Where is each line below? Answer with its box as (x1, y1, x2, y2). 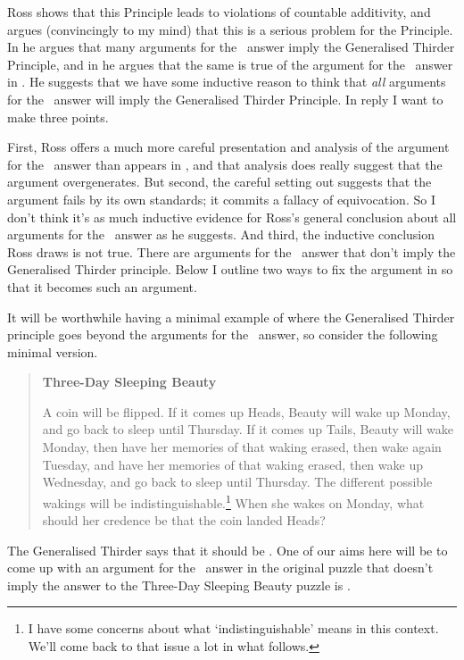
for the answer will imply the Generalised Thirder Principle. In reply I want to (7, 89, 443, 108)
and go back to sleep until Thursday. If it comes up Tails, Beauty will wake (42, 420, 453, 439)
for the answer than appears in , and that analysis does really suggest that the (7, 155, 443, 173)
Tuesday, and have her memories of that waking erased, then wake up (42, 455, 423, 473)
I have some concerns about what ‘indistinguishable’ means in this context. (28, 619, 439, 638)
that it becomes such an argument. (7, 277, 197, 296)
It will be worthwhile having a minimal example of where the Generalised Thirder (7, 307, 455, 326)
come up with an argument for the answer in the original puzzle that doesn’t (7, 558, 434, 577)
